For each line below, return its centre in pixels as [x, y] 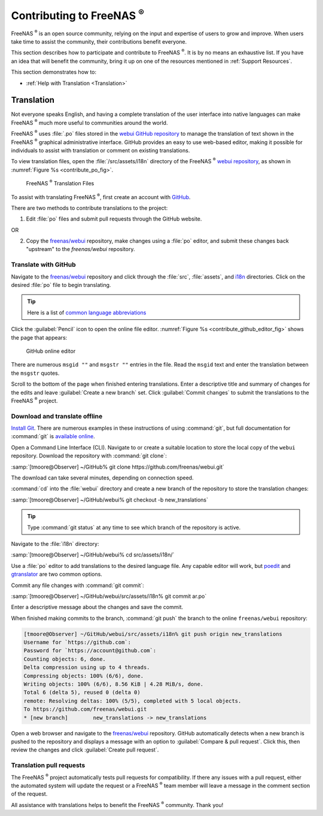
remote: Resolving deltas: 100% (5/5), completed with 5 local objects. [132, 701]
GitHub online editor [51, 351]
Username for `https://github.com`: [77, 642]
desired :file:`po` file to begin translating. [61, 285]
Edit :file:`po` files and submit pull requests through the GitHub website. [114, 219]
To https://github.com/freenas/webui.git [85, 709]
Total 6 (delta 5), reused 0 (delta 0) [82, 693]
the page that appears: [39, 337]
